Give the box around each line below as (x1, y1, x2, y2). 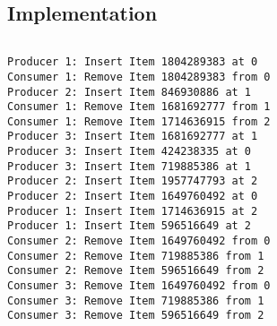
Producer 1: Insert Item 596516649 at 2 (7, 219, 252, 233)
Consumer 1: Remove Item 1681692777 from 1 (7, 100, 271, 114)
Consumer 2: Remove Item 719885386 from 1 (7, 249, 264, 262)
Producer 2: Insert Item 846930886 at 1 (7, 85, 252, 99)
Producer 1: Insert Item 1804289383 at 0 (7, 56, 258, 69)
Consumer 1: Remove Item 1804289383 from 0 (7, 70, 271, 83)
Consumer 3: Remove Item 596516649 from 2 (7, 309, 264, 322)
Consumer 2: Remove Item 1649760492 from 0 (7, 235, 271, 248)
